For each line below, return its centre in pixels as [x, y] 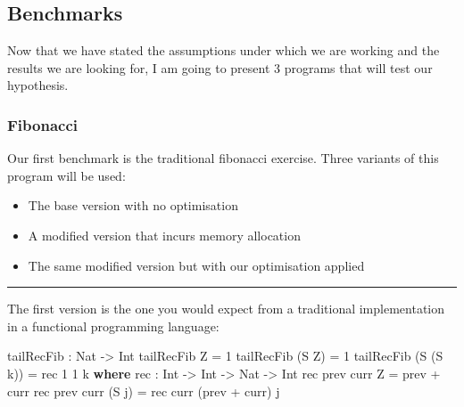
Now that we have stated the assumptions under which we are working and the [224, 50]
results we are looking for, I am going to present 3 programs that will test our [220, 67]
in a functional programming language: [113, 326]
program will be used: [66, 175]
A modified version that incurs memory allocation [164, 235]
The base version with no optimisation [133, 205]
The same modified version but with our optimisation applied [196, 265]
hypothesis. [38, 85]
